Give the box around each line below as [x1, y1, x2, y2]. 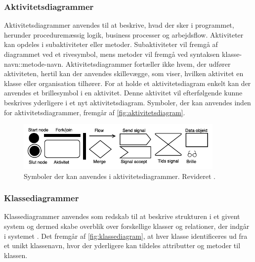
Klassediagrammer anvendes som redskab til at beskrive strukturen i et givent [4, 211, 240, 221]
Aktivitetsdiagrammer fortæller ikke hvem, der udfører [65, 58, 231, 69]
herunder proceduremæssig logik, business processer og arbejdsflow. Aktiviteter [4, 29, 244, 40]
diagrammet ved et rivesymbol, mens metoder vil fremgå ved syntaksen [4, 49, 220, 59]
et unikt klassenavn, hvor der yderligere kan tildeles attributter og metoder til [4, 240, 241, 251]
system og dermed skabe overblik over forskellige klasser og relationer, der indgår [4, 220, 250, 231]
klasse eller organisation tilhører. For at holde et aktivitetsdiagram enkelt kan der [4, 78, 251, 88]
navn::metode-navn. [4, 58, 64, 69]
